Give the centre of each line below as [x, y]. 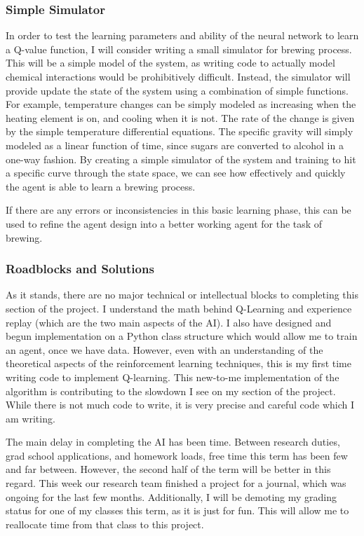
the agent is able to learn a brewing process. [101, 186]
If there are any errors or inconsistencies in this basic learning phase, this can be [178, 210]
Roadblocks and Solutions [80, 269]
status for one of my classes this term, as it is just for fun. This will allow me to [177, 510]
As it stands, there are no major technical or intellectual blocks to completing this [182, 295]
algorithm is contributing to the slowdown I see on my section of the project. [171, 391]
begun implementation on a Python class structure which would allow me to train [182, 336]
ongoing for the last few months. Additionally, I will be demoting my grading [171, 496]
